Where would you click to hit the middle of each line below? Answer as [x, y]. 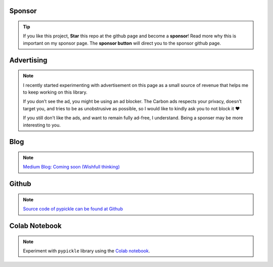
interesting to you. [42, 125]
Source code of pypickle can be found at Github [73, 209]
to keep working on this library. [55, 92]
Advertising [28, 60]
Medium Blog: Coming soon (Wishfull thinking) [71, 167]
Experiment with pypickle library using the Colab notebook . [86, 251]
